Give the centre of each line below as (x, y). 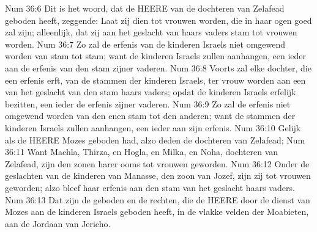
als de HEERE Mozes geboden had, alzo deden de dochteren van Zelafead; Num (155, 140)
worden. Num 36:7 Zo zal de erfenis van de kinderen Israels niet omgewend (145, 44)
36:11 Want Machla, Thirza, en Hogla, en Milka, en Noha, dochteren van (142, 152)
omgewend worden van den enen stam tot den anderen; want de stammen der (150, 116)
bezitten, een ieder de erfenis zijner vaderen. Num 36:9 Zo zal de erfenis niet (148, 103)
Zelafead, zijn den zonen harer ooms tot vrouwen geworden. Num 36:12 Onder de (157, 163)
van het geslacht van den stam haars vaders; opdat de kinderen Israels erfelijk (151, 92)
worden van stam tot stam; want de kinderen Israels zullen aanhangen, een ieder (155, 56)
